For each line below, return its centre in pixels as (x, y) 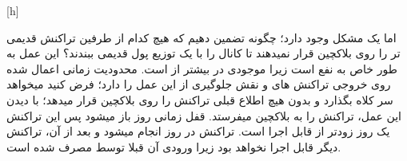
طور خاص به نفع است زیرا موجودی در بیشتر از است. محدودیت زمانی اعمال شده (202, 68)
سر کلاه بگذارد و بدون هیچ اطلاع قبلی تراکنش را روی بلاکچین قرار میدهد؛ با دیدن (200, 99)
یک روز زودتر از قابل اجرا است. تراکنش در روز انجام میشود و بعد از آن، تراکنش (198, 131)
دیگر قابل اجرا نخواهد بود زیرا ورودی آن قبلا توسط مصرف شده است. (174, 146)
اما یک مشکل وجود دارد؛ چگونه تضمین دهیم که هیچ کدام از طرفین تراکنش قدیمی (202, 37)
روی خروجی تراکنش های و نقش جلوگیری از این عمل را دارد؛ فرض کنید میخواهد (199, 84)
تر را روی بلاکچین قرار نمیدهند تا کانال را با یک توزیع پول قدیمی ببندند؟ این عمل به (203, 53)
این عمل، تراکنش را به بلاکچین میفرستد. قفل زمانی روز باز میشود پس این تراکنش (204, 115)
